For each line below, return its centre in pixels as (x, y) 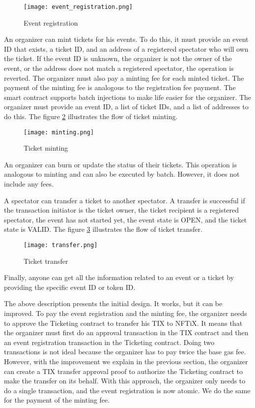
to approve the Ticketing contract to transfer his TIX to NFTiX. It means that (123, 323)
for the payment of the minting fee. (57, 400)
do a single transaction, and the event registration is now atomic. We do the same (127, 390)
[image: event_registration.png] (78, 7)
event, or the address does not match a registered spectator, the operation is (119, 68)
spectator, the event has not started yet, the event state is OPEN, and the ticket (126, 219)
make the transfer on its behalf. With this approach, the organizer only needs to (125, 381)
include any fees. (29, 184)
